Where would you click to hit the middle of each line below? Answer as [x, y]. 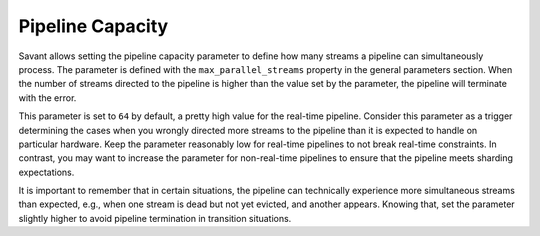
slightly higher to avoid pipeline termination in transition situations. [155, 218]
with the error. [47, 97]
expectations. [46, 172]
